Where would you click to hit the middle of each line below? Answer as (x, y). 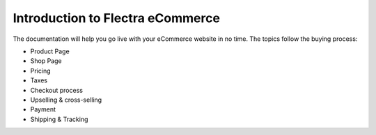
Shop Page (46, 61)
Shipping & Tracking (59, 119)
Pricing (40, 71)
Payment (43, 109)
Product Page (50, 51)
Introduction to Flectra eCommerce (117, 18)
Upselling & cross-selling (66, 100)
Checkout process (57, 90)
